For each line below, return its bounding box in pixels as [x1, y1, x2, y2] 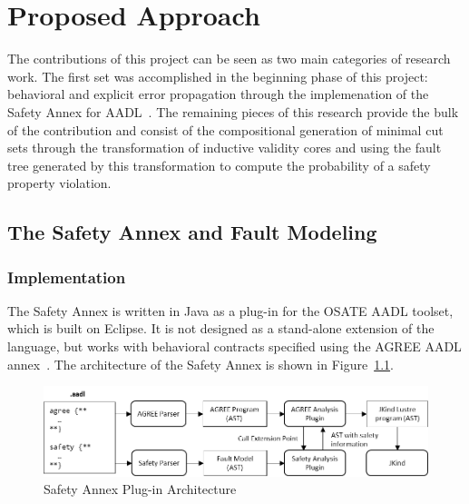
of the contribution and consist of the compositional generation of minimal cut [7, 120, 444, 139]
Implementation [7, 265, 126, 288]
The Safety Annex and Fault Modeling [7, 218, 377, 246]
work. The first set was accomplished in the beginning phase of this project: [7, 66, 428, 85]
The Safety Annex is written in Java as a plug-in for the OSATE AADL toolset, [7, 301, 454, 320]
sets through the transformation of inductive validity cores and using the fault [7, 138, 442, 157]
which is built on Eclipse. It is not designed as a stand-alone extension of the [7, 319, 435, 338]
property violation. [7, 173, 112, 193]
